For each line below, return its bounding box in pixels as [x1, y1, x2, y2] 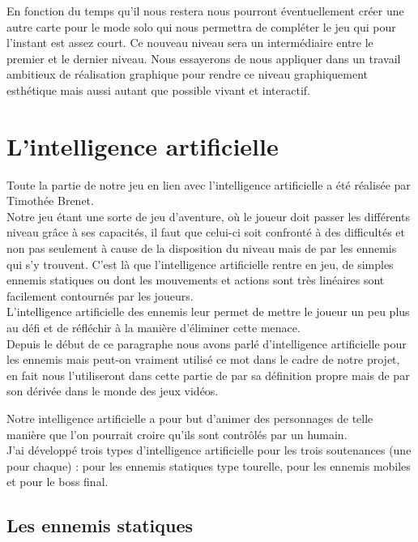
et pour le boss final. [6, 473, 109, 490]
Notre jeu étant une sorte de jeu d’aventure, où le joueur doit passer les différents [6, 207, 410, 224]
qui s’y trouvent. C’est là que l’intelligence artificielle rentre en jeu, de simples [6, 255, 394, 272]
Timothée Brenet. [6, 192, 94, 209]
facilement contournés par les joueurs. [6, 287, 194, 304]
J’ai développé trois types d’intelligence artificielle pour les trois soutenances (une [6, 442, 412, 459]
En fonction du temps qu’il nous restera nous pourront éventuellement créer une [6, 2, 404, 19]
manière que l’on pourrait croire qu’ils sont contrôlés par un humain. [6, 425, 348, 442]
